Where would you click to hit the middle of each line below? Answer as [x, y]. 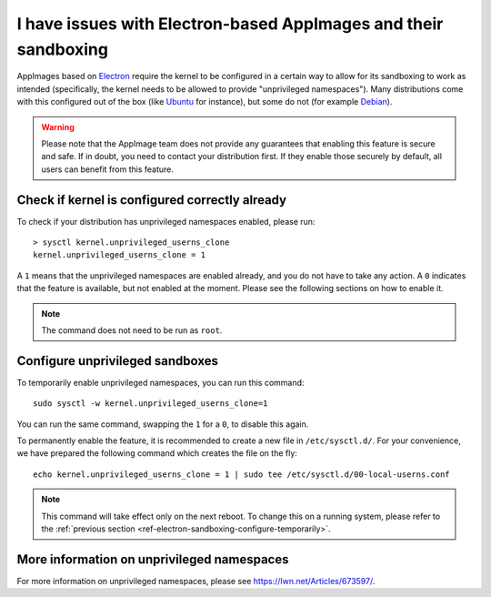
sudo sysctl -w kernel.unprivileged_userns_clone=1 [150, 404]
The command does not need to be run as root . [132, 330]
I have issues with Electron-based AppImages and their [230, 24]
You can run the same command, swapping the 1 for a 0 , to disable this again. [163, 424]
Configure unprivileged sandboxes [117, 361]
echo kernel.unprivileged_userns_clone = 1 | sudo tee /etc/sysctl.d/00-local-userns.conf [241, 474]
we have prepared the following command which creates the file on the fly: [157, 453]
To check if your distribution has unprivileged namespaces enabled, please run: [166, 221]
